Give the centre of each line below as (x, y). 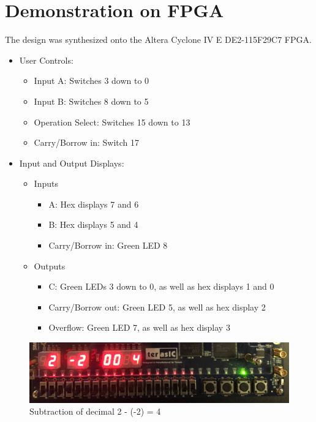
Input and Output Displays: (72, 163)
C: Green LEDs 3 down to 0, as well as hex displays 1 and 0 (161, 286)
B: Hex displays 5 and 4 (93, 224)
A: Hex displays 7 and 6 (94, 204)
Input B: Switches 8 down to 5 (91, 101)
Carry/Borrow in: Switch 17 (87, 142)
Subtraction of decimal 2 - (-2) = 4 (95, 411)
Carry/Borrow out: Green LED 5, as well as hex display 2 (157, 307)
